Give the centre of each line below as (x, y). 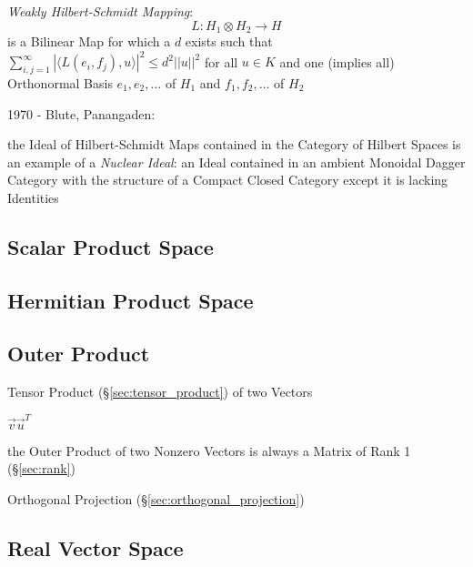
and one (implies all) (337, 61)
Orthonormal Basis (60, 82)
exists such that (229, 41)
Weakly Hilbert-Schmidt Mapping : (101, 11)
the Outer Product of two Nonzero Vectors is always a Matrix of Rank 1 (209, 450)
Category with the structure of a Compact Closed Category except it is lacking (228, 180)
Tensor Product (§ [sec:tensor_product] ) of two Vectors (160, 392)
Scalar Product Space (111, 246)
